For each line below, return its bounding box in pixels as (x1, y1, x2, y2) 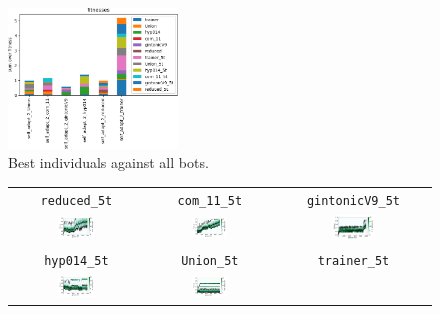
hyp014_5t (44, 254, 109, 269)
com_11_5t (177, 193, 243, 208)
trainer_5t (317, 254, 390, 269)
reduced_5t (40, 193, 113, 208)
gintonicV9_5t (306, 193, 400, 208)
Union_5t (181, 254, 239, 269)
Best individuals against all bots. (8, 152, 209, 173)
